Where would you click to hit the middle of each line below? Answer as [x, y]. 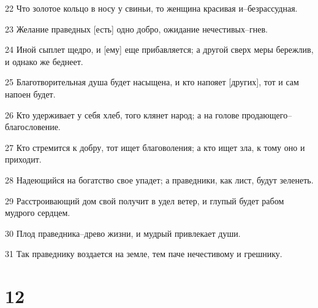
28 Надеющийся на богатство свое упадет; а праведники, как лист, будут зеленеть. [159, 179]
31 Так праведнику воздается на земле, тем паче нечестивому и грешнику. [144, 254]
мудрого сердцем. [38, 213]
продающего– [267, 114]
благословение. [33, 127]
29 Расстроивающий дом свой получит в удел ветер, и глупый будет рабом [145, 200]
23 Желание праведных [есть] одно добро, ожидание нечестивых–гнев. [136, 29]
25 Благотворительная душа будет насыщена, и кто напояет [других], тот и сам [152, 82]
